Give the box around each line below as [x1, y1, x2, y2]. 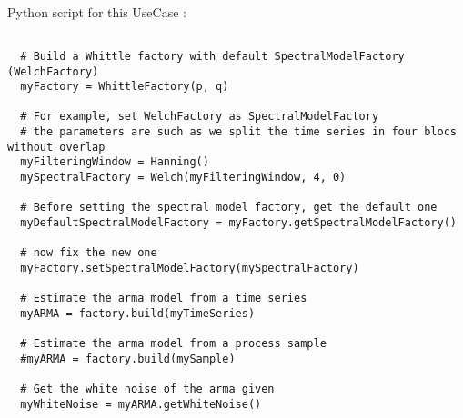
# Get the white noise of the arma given [20, 383, 275, 396]
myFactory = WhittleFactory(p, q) [20, 80, 229, 94]
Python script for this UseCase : [7, 2, 186, 21]
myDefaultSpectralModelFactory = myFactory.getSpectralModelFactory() [20, 216, 457, 230]
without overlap [7, 140, 106, 154]
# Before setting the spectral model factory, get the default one [20, 201, 438, 214]
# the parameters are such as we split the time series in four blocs [20, 125, 457, 139]
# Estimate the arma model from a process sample [20, 337, 327, 351]
